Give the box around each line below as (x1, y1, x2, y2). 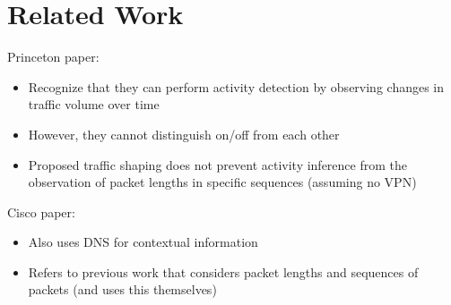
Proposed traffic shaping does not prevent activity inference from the (28, 155, 407, 174)
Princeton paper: (7, 47, 100, 66)
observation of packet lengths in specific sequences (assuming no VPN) (28, 173, 417, 191)
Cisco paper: (7, 202, 75, 221)
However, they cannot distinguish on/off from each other (28, 124, 340, 143)
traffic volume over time (28, 95, 160, 114)
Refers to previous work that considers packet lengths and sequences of (28, 262, 419, 281)
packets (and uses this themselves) (28, 280, 217, 299)
